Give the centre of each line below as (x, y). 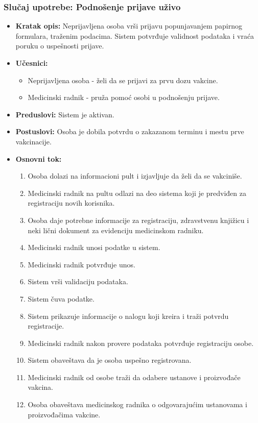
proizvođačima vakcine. (64, 414)
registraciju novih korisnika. (71, 203)
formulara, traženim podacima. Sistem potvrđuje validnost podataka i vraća (135, 35)
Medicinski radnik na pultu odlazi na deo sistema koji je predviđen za (137, 193)
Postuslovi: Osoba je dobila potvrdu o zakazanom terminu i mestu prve (130, 131)
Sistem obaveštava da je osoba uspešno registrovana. (110, 360)
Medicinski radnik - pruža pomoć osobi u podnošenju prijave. (124, 97)
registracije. (46, 326)
